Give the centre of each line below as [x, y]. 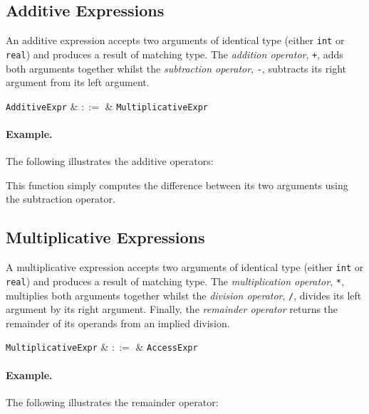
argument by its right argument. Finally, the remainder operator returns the [172, 309]
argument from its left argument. [78, 82]
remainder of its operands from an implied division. [118, 323]
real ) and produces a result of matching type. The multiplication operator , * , [175, 281]
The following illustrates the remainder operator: [112, 402]
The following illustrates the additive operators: [110, 161]
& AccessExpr [167, 347]
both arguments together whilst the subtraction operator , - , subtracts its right [176, 68]
